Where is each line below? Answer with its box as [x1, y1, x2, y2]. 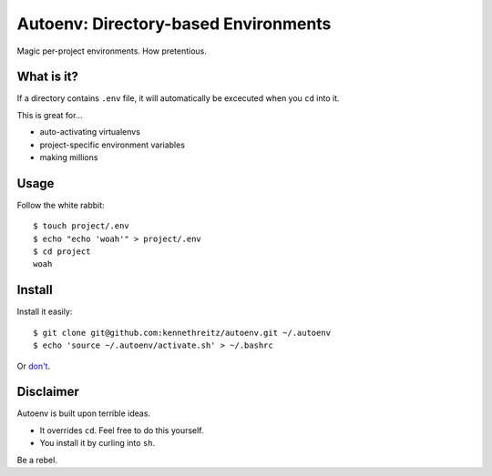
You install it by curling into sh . [39, 438, 156, 449]
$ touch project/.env [33, 221, 129, 231]
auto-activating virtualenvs [39, 127, 141, 137]
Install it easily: [16, 306, 73, 318]
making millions [39, 152, 98, 163]
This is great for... [16, 109, 83, 120]
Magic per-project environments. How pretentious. [16, 46, 207, 56]
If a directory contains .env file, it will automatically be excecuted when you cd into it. [16, 93, 341, 104]
